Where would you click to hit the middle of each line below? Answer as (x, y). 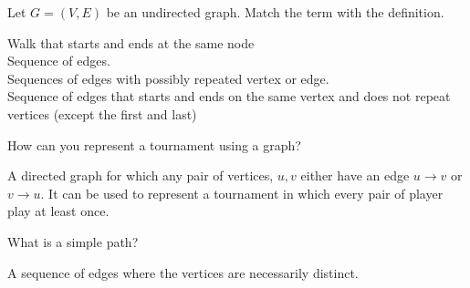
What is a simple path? (73, 241)
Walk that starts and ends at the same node (131, 42)
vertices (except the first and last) (102, 113)
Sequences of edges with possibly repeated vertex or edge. (168, 78)
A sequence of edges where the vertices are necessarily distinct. (183, 272)
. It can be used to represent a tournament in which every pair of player (242, 193)
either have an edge (355, 175)
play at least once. (58, 211)
